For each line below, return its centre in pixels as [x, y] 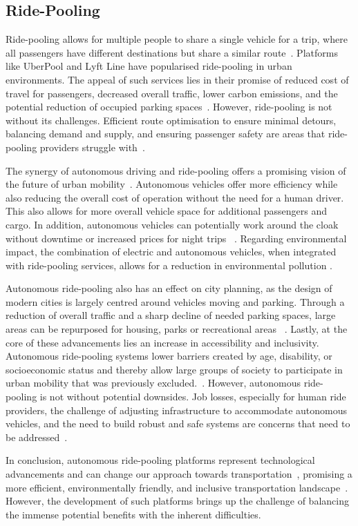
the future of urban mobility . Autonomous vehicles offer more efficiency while [172, 184]
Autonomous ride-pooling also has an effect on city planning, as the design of [169, 288]
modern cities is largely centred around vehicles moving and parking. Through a [175, 301]
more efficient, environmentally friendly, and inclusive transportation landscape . [177, 487]
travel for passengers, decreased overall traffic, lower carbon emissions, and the [172, 93]
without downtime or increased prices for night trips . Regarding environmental [176, 238]
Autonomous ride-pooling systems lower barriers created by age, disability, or [169, 356]
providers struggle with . [92, 147]
